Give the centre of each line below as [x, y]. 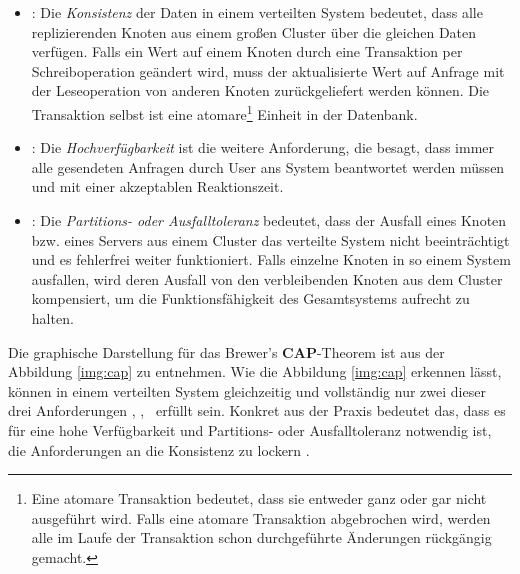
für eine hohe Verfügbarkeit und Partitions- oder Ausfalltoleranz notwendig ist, [250, 429]
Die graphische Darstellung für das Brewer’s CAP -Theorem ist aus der [226, 351]
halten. [52, 317]
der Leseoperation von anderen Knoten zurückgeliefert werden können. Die [260, 90]
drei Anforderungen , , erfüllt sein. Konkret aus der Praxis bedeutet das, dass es [257, 410]
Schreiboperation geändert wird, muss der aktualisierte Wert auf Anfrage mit [268, 70]
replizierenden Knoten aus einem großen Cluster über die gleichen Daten [254, 31]
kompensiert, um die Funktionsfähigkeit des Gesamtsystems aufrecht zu [250, 298]
